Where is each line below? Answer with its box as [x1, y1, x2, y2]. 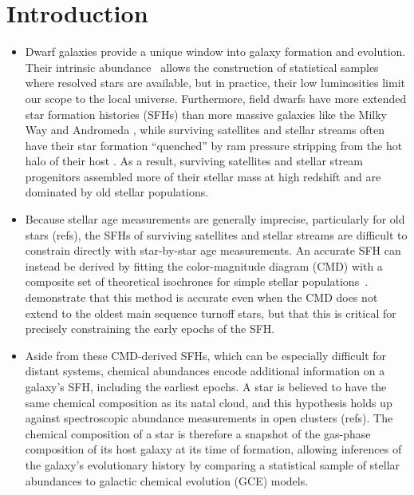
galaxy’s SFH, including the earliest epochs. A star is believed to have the [25, 378, 387, 394]
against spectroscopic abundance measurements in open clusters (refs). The [25, 410, 393, 426]
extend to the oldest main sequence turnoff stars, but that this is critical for [25, 304, 396, 321]
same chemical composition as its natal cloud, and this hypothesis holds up [25, 394, 392, 410]
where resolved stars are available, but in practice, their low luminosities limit [25, 74, 406, 91]
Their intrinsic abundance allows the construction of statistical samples [25, 58, 379, 75]
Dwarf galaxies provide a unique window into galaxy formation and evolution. [25, 43, 406, 60]
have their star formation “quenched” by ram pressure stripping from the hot [25, 137, 403, 153]
